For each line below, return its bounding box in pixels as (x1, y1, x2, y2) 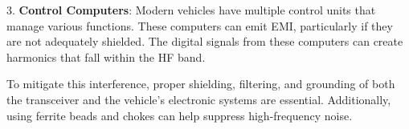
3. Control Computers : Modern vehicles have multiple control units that (6, 2, 376, 18)
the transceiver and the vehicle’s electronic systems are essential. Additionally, (6, 91, 391, 107)
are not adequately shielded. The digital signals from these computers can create (6, 33, 403, 50)
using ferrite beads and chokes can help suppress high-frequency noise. (6, 107, 353, 123)
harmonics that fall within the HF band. (6, 48, 206, 65)
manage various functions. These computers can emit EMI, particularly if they (6, 17, 393, 34)
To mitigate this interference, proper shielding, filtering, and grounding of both (6, 75, 395, 92)
